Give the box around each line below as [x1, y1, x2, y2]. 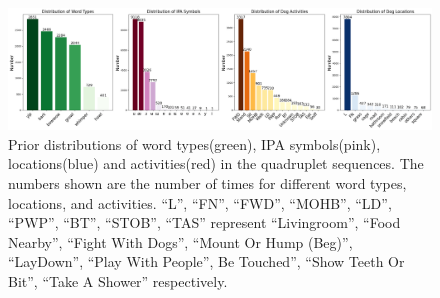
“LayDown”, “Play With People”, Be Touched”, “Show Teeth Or [8, 251, 405, 272]
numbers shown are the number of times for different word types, [8, 172, 407, 193]
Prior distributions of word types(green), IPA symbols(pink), [8, 133, 381, 154]
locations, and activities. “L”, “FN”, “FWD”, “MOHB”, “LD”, [8, 192, 392, 213]
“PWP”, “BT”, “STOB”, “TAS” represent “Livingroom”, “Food [8, 212, 401, 233]
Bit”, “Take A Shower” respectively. [8, 270, 228, 291]
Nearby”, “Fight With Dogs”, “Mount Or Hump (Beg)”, [8, 231, 353, 252]
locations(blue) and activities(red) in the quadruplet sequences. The [8, 153, 424, 174]
